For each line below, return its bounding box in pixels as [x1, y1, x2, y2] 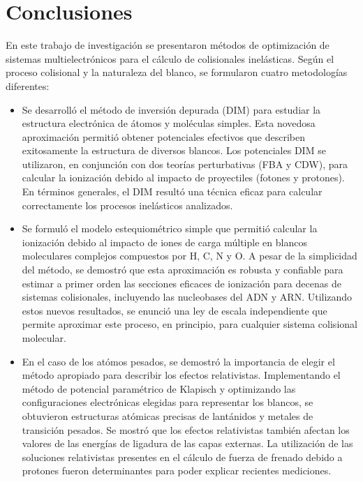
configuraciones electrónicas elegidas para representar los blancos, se [22, 395, 313, 409]
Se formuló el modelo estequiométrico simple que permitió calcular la [22, 221, 318, 236]
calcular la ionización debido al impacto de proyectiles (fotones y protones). [22, 170, 345, 185]
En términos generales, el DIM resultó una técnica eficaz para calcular [22, 184, 323, 199]
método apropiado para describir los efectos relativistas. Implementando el [22, 368, 341, 382]
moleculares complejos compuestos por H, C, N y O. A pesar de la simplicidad [22, 248, 357, 263]
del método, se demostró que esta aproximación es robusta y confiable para [22, 262, 343, 277]
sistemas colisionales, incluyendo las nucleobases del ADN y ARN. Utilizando [22, 289, 353, 304]
